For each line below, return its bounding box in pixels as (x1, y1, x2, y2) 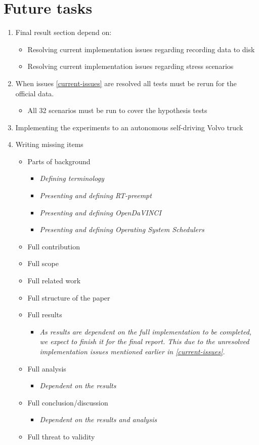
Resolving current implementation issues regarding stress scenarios (27, 61, 234, 71)
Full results (27, 309, 62, 320)
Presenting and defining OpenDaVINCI (39, 207, 161, 217)
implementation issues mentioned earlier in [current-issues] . (39, 346, 225, 356)
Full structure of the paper (27, 292, 110, 303)
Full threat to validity (27, 431, 95, 441)
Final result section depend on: (15, 27, 112, 38)
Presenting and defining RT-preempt (39, 190, 152, 201)
